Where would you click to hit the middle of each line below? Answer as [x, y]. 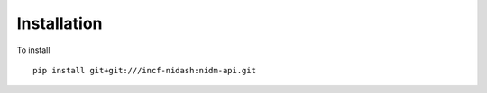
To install [33, 50]
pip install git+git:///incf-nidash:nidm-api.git [145, 70]
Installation [60, 23]
